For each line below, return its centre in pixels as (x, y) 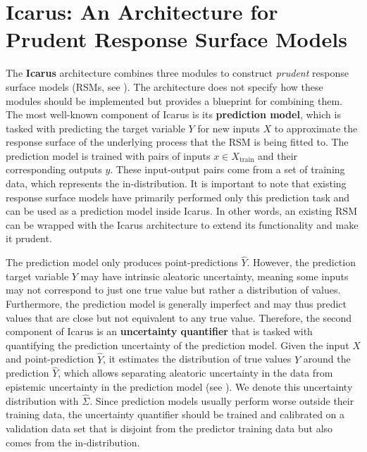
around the (327, 359)
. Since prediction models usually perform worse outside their (222, 400)
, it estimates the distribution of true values (197, 359)
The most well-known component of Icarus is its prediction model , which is (173, 114)
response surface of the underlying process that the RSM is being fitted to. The (177, 142)
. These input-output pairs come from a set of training (228, 169)
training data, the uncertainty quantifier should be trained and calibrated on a (175, 414)
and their (278, 155)
